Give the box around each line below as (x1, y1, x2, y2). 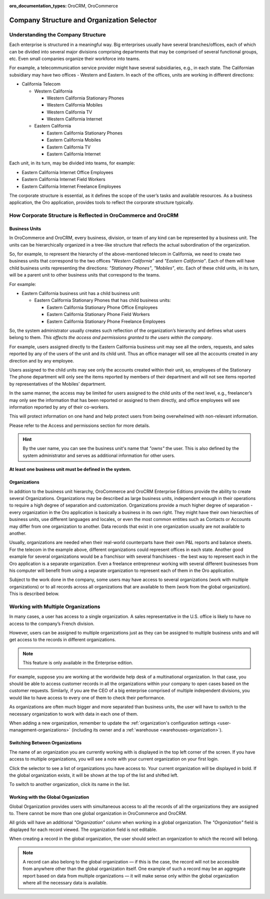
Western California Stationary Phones (46, 95, 124, 101)
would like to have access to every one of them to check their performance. (9, 694, 165, 700)
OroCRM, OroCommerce (67, 3, 118, 8)
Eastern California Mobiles (46, 137, 101, 143)
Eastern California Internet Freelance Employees (21, 183, 121, 189)
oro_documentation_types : (9, 3, 67, 8)
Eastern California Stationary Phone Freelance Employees (46, 318, 166, 324)
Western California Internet (46, 116, 102, 122)
